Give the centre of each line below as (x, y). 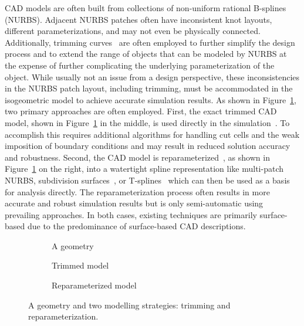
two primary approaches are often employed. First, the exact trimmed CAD (141, 111)
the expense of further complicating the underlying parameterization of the (140, 65)
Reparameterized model (94, 285)
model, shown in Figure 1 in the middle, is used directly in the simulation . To (147, 122)
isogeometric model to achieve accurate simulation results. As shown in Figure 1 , (151, 99)
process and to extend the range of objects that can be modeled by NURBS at (146, 54)
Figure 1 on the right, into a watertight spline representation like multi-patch (144, 169)
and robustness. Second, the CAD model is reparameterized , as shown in (137, 157)
